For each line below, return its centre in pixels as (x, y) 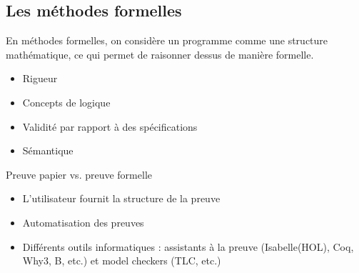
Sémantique (48, 150)
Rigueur (40, 78)
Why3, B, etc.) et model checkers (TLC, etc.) (122, 260)
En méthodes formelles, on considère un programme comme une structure (167, 40)
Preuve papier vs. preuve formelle (79, 174)
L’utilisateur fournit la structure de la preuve (121, 198)
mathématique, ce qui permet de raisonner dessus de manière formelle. (160, 54)
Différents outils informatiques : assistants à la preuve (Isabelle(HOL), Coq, (188, 246)
